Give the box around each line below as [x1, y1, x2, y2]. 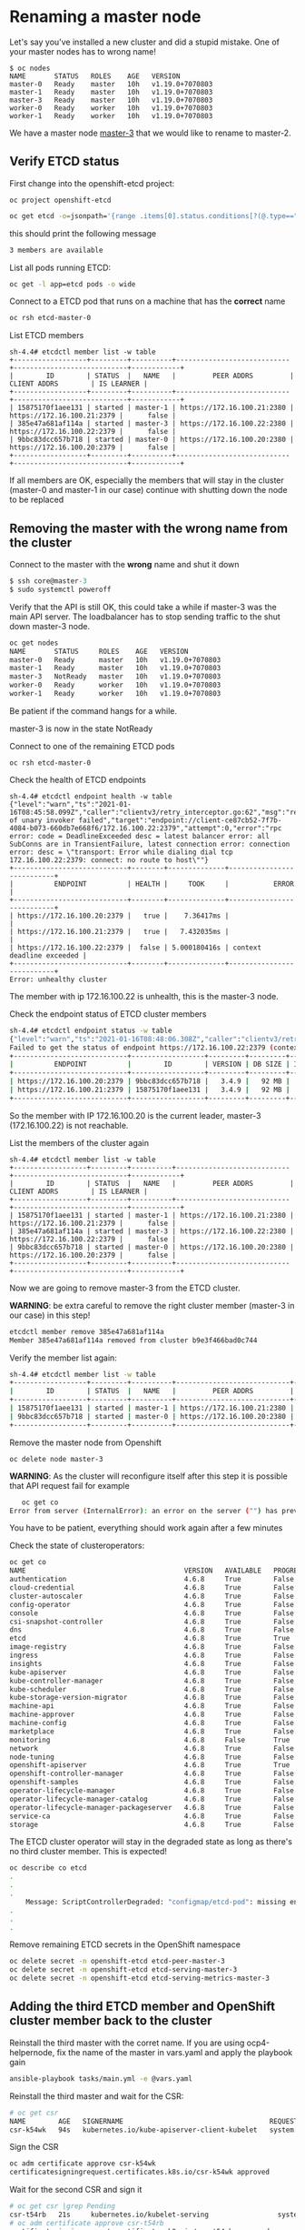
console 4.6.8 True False [9, 1608, 295, 1618]
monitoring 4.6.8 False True [9, 1735, 290, 1744]
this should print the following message [9, 227, 157, 238]
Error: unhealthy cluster [9, 975, 107, 984]
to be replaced [9, 494, 64, 506]
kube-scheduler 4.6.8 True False [9, 1684, 295, 1693]
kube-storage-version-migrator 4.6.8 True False [9, 1693, 295, 1703]
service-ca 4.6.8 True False [9, 1812, 295, 1821]
